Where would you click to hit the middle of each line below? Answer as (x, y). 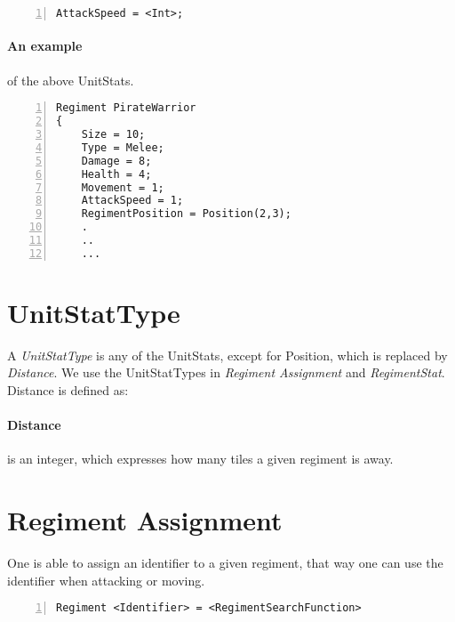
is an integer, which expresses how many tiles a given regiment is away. (200, 459)
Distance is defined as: (68, 390)
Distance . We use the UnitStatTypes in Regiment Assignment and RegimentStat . (226, 372)
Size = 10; (113, 135)
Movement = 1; (123, 187)
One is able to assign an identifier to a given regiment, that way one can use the (225, 563)
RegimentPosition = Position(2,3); (186, 214)
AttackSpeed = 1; (132, 201)
